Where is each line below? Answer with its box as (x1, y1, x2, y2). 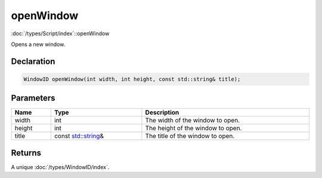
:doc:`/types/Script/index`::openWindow (11, 30, 110, 37)
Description (145, 108, 179, 116)
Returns (11, 148, 42, 158)
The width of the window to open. (145, 116, 240, 125)
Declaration (11, 56, 55, 66)
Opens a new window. (11, 41, 66, 48)
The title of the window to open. (145, 132, 235, 140)
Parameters (11, 93, 55, 103)
